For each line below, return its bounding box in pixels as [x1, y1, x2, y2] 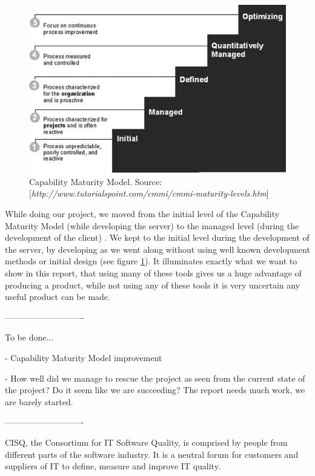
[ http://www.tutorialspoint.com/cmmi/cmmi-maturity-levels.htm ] [29, 187, 269, 200]
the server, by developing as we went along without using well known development [5, 243, 310, 255]
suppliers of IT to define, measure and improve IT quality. [5, 460, 220, 472]
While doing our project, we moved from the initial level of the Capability [5, 207, 280, 220]
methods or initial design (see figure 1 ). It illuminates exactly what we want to [5, 255, 297, 267]
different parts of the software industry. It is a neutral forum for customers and [5, 448, 299, 460]
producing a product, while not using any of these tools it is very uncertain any [5, 278, 300, 291]
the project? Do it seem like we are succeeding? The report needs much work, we [5, 383, 305, 396]
